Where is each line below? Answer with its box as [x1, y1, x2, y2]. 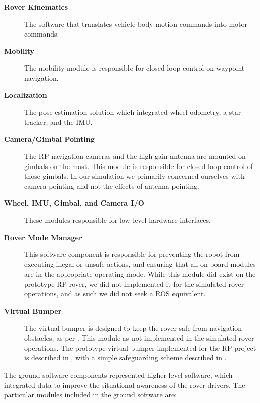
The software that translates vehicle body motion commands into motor [24, 18, 248, 29]
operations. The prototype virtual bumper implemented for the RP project [24, 342, 256, 353]
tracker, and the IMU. [24, 116, 93, 127]
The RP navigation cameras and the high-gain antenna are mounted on [24, 150, 246, 161]
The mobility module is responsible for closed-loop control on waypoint [24, 62, 245, 73]
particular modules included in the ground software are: [4, 389, 177, 400]
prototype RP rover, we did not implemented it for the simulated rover [24, 278, 244, 289]
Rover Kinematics [4, 2, 68, 12]
